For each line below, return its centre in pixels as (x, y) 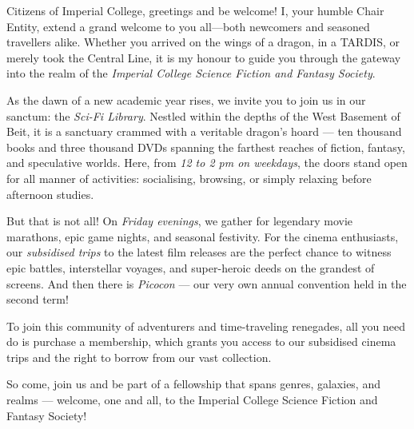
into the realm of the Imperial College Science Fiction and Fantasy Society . (191, 73)
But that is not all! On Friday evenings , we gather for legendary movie (180, 221)
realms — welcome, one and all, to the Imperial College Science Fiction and (192, 400)
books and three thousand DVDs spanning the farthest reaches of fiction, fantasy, (206, 147)
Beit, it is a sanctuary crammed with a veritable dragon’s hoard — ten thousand (204, 131)
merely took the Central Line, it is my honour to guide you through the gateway (204, 57)
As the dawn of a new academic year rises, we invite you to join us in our (186, 99)
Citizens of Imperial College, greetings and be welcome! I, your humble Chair (195, 10)
